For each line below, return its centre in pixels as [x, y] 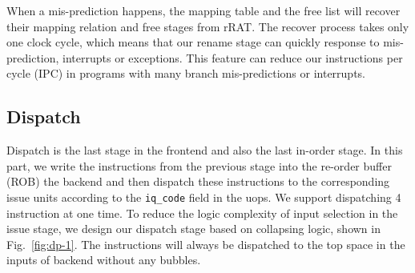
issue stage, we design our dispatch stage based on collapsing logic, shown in [193, 229]
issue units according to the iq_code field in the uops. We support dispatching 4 [204, 197]
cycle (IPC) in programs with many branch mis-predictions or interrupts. [186, 73]
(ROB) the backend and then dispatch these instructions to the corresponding [198, 181]
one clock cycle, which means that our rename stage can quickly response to [193, 42]
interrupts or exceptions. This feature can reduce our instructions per [233, 57]
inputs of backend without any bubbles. [104, 260]
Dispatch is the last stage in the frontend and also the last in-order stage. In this [205, 150]
